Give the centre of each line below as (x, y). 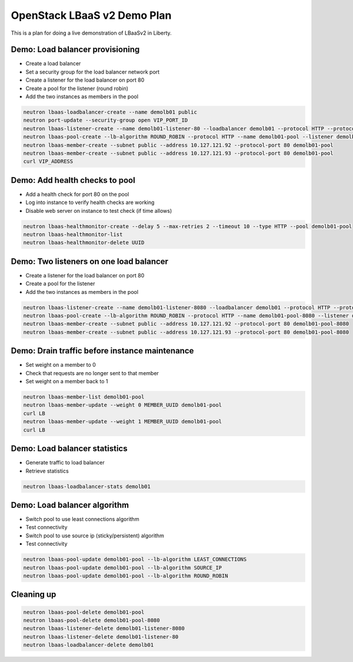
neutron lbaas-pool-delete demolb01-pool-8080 (91, 620)
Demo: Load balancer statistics (69, 449)
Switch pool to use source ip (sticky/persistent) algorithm (95, 536)
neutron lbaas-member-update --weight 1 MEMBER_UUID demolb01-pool (123, 422)
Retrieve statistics (47, 471)
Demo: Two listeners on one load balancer (90, 261)
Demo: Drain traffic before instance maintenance (102, 351)
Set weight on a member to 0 (61, 365)
